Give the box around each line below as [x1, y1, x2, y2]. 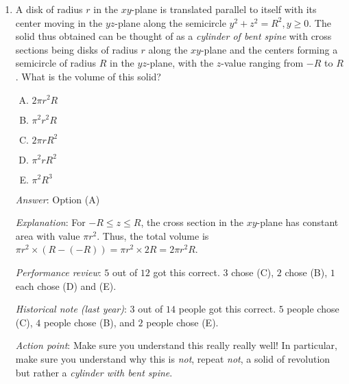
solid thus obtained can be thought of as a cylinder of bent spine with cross [15, 29, 332, 43]
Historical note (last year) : [15, 302, 127, 316]
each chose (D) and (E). [15, 278, 117, 293]
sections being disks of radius [15, 42, 138, 56]
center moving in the [15, 15, 103, 30]
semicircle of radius [15, 56, 97, 70]
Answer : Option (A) [15, 192, 100, 206]
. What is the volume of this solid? [15, 69, 161, 83]
